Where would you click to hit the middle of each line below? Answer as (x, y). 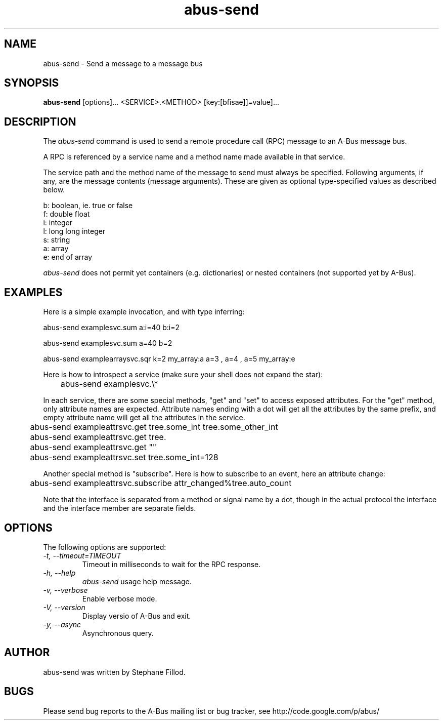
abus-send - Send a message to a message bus (123, 63)
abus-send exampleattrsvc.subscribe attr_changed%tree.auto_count (161, 483)
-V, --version (64, 607)
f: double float (67, 214)
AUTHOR (27, 653)
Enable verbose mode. (120, 598)
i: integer (58, 223)
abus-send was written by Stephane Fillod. (114, 672)
